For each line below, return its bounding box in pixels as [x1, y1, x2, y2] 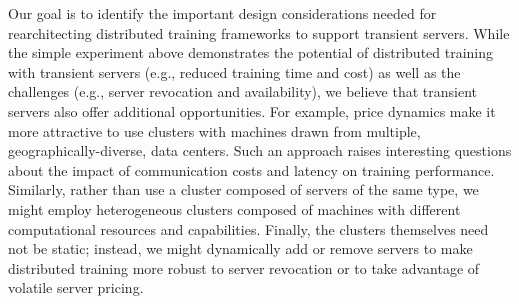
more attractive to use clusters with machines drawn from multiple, [8, 120, 421, 141]
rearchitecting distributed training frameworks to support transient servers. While [8, 22, 510, 43]
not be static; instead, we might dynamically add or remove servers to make [8, 238, 473, 259]
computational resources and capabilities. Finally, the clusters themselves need [8, 218, 489, 239]
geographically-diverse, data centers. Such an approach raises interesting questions [8, 140, 512, 161]
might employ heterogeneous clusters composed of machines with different [8, 198, 461, 219]
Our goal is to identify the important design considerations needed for [8, 3, 437, 23]
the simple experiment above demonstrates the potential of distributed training [8, 42, 494, 63]
